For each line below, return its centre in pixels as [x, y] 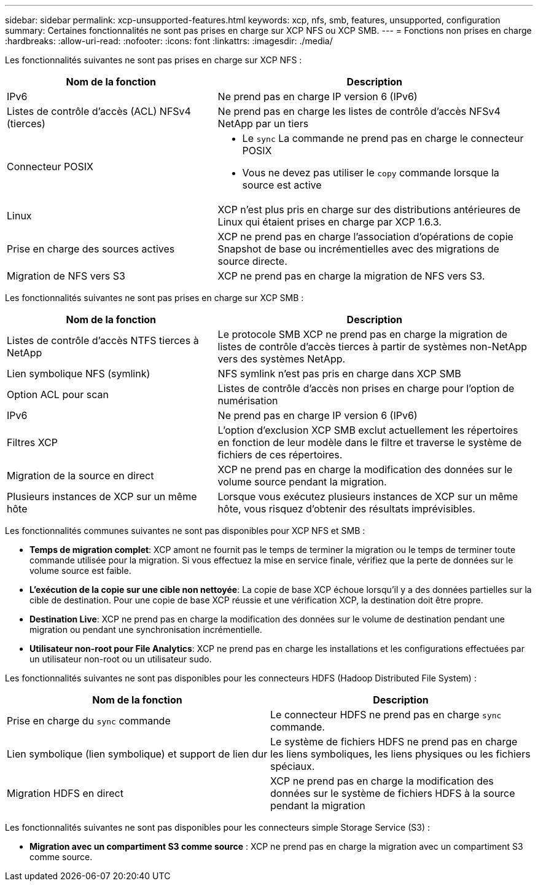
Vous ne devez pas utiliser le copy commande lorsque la [371, 173]
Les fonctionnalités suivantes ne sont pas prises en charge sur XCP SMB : [154, 298]
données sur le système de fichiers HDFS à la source [393, 793]
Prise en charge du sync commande [89, 721]
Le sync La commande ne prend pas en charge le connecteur [383, 138]
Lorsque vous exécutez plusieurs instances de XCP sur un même [368, 496]
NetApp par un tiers [263, 123]
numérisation [248, 401]
